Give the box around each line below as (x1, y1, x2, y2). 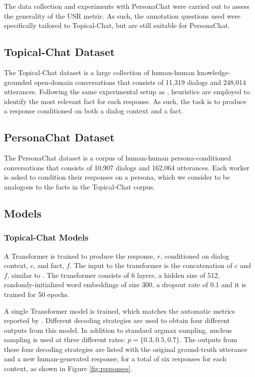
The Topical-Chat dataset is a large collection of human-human (4, 67, 195, 77)
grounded (4, 77, 32, 87)
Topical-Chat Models (4, 231, 88, 243)
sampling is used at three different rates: (4, 334, 125, 345)
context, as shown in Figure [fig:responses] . (4, 363, 133, 374)
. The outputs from (179, 334, 237, 345)
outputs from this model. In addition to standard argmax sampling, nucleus (4, 324, 232, 335)
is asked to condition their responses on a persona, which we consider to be (4, 172, 230, 182)
